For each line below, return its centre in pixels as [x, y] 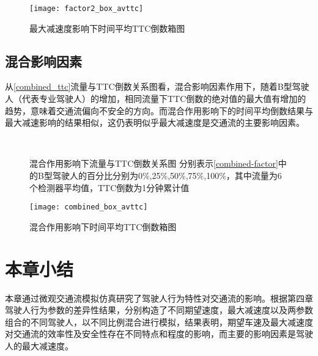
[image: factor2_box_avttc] [87, 9]
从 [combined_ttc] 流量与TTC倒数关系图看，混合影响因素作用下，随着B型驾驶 [157, 86]
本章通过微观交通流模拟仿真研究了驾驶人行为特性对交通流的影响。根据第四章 [159, 298]
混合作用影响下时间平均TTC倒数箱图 [103, 226]
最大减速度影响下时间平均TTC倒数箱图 [107, 28]
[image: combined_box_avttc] [89, 207]
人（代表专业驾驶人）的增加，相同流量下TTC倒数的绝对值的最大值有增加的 [156, 99]
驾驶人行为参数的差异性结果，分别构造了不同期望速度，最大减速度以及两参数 [159, 310]
